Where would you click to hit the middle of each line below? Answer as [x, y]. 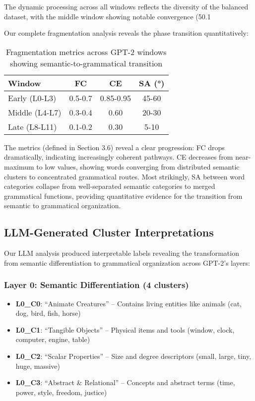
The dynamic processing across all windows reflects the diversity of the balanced [126, 6]
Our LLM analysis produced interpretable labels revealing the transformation [122, 253]
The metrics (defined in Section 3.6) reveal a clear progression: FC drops [114, 147]
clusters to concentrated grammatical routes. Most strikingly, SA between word [125, 176]
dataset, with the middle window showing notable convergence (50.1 [107, 16]
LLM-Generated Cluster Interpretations [109, 232]
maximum [19, 166]
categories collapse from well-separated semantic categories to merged [110, 186]
